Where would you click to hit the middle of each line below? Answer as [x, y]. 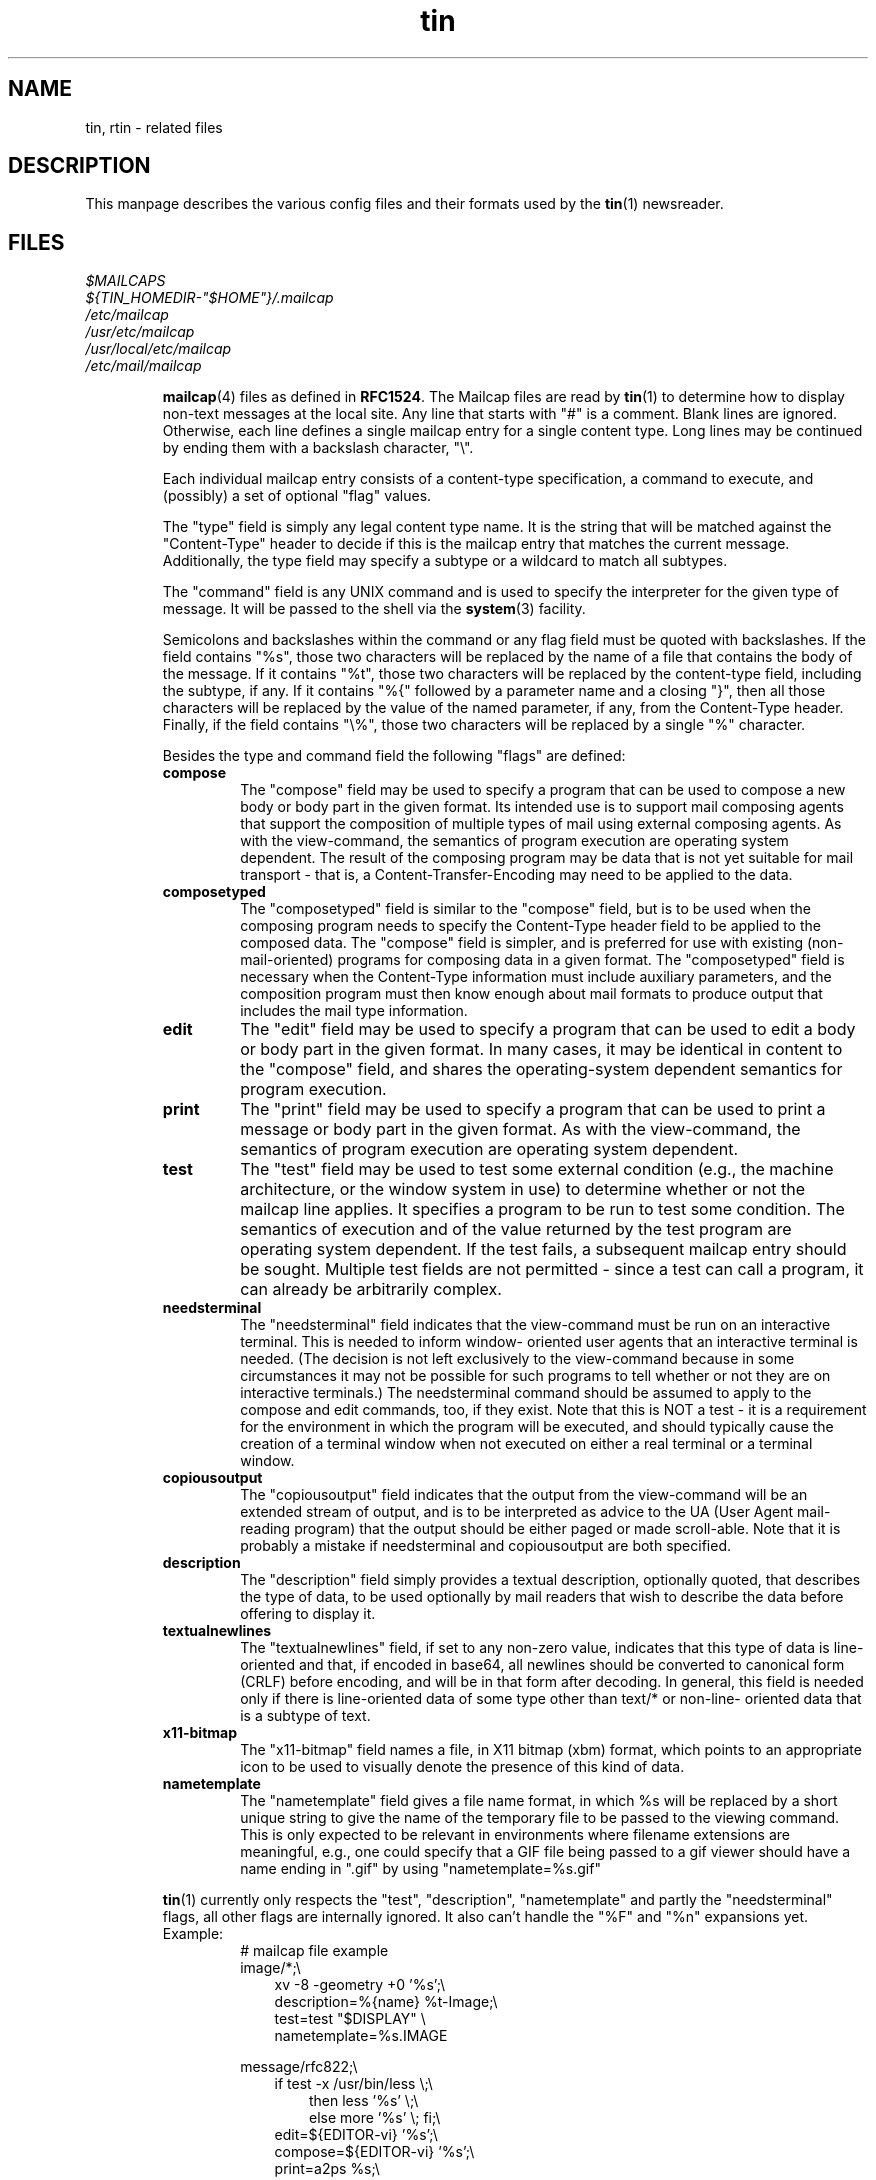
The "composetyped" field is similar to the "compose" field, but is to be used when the [525, 909]
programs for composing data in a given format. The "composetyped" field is [591, 960]
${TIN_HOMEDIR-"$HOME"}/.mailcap [209, 298]
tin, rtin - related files [154, 127]
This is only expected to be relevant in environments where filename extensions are [515, 1835]
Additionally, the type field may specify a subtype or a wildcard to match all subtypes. [445, 561]
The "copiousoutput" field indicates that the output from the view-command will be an [524, 1495]
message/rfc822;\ [299, 2067]
